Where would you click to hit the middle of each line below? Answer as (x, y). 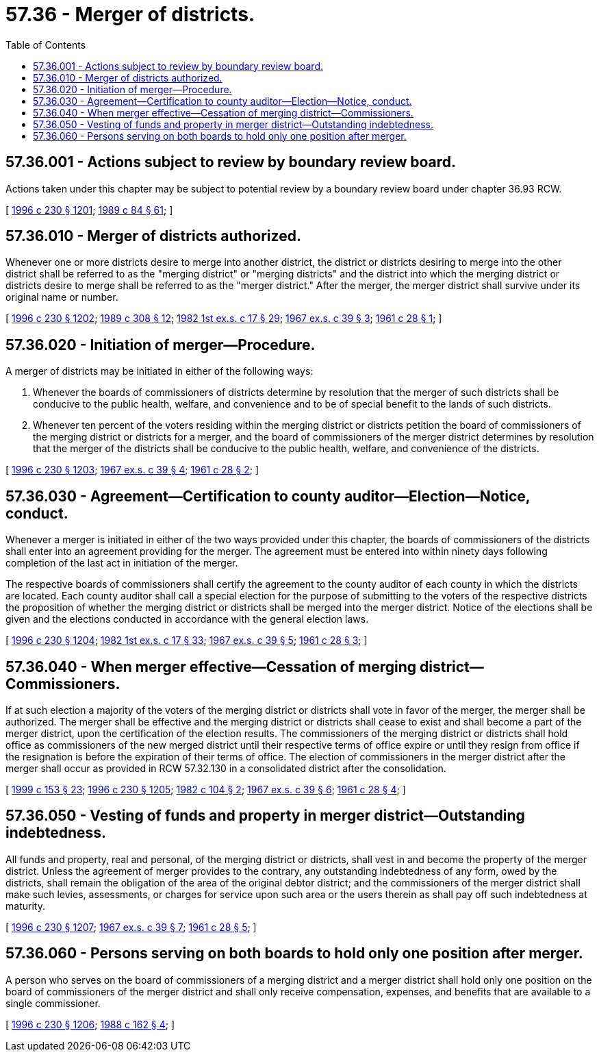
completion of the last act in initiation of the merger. (122, 563)
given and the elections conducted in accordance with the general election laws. (187, 619)
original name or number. (62, 297)
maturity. (25, 906)
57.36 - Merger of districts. (130, 14)
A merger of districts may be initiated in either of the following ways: (160, 371)
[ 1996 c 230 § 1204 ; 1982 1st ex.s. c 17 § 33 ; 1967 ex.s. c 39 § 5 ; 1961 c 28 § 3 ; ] (187, 641)
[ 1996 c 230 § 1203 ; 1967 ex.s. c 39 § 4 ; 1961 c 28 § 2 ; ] (132, 470)
